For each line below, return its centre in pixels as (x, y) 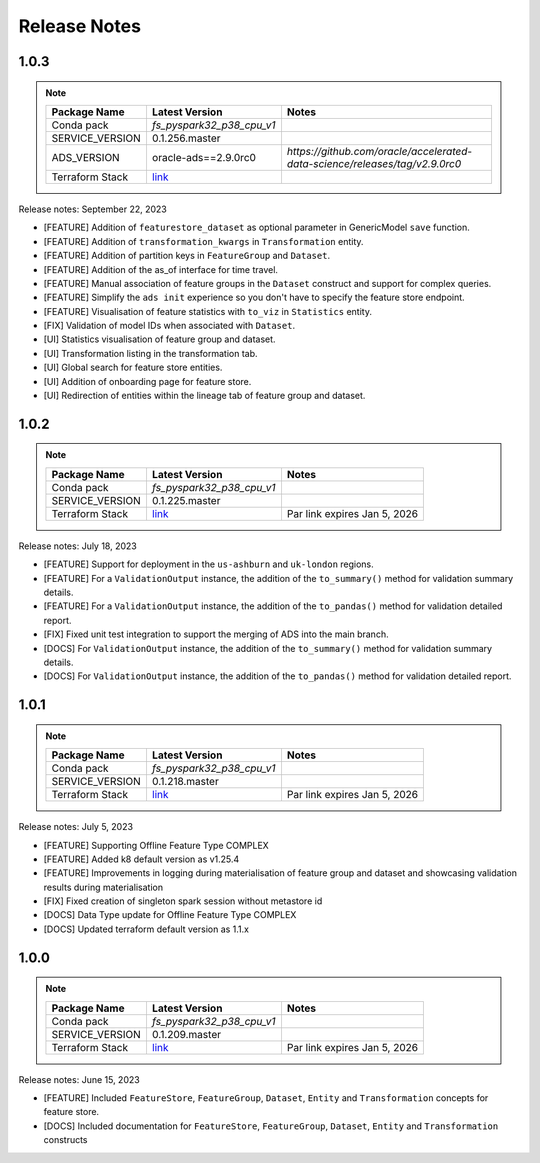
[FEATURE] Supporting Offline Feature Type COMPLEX (156, 845)
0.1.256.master (186, 138)
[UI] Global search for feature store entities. (133, 367)
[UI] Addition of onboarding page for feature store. (147, 381)
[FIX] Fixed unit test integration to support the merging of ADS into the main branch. (216, 634)
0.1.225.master (186, 500)
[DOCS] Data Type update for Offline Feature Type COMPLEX (170, 915)
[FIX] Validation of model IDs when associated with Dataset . (169, 326)
